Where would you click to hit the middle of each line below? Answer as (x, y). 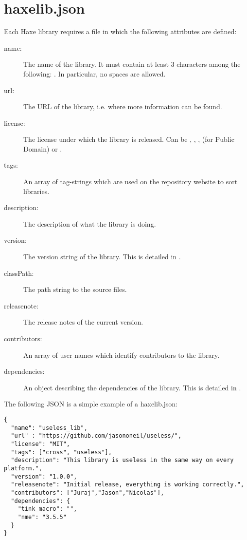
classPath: (19, 273)
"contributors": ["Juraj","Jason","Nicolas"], (88, 492)
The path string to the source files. (75, 289)
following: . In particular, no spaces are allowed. (95, 73)
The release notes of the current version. (83, 322)
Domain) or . (43, 148)
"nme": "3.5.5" (42, 517)
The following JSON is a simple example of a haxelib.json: (91, 404)
